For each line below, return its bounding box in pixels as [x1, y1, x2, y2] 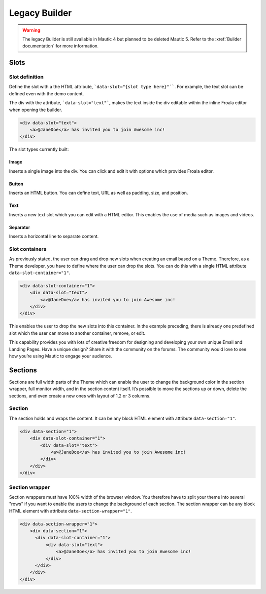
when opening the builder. [9, 107, 63, 113]
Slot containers [9, 245, 47, 252]
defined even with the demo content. [9, 90, 84, 96]
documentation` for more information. [22, 43, 99, 49]
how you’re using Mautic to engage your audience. [9, 353, 112, 359]
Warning [22, 27, 40, 33]
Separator [9, 224, 31, 230]
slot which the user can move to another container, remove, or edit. [9, 330, 145, 336]
